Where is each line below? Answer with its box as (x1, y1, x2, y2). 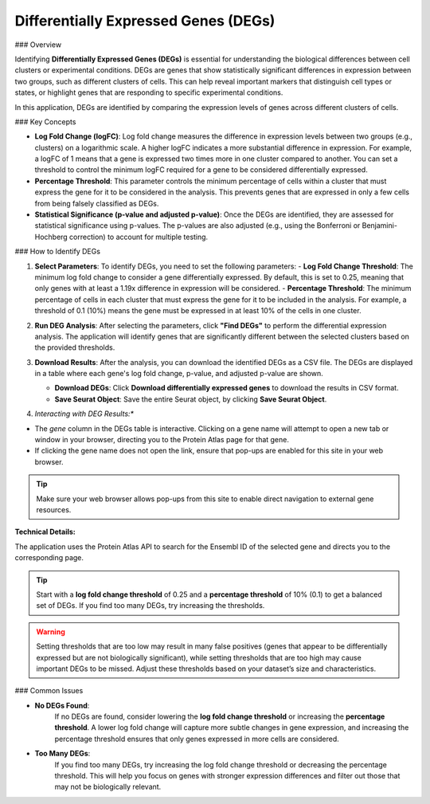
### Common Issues (14, 686, 84, 696)
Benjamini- (362, 221, 398, 230)
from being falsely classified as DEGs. (34, 198, 159, 208)
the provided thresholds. (34, 343, 115, 352)
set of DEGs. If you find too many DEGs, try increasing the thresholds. (36, 601, 265, 610)
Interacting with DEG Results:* (34, 409, 135, 418)
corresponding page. (14, 553, 84, 563)
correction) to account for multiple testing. (68, 232, 209, 241)
